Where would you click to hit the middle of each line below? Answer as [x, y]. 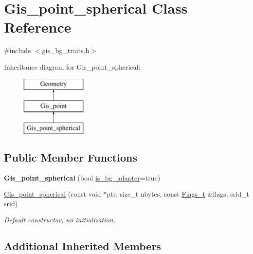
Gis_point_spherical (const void [53, 194]
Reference [38, 27]
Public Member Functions [71, 157]
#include [18, 50]
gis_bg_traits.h [66, 50]
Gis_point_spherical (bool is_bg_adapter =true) [82, 177]
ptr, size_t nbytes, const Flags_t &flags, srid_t [178, 194]
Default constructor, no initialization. [60, 220]
